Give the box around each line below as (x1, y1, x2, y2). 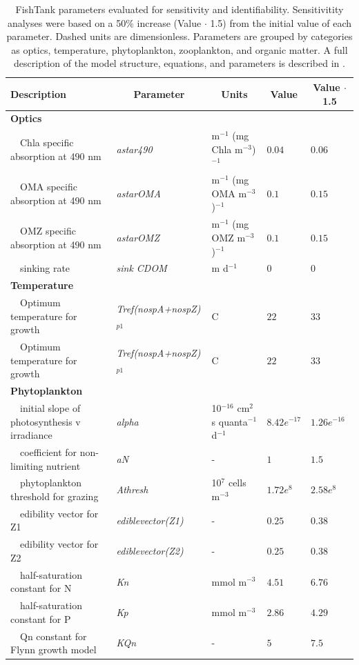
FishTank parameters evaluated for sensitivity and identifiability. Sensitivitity (15, 2, 344, 16)
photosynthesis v (10, 414, 81, 428)
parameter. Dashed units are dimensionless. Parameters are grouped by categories (6, 29, 353, 43)
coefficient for (19, 444, 77, 459)
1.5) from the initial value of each (210, 15, 352, 30)
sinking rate (19, 261, 70, 275)
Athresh (116, 482, 148, 497)
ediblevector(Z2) (116, 544, 184, 558)
